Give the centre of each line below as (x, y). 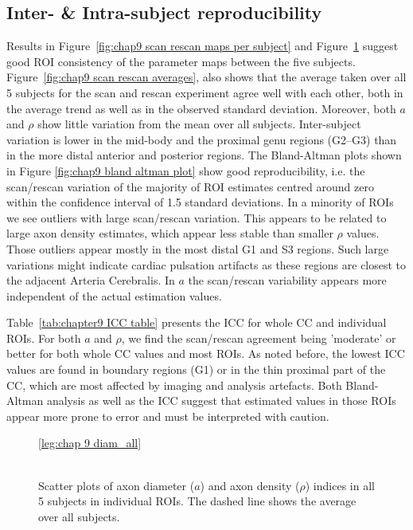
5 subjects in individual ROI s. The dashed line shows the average (197, 501)
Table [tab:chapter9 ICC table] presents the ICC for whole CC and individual (197, 322)
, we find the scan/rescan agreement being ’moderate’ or (259, 338)
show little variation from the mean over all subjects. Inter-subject (199, 124)
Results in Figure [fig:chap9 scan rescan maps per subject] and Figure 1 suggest (203, 46)
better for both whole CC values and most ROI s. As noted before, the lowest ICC (206, 353)
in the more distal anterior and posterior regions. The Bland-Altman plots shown (204, 155)
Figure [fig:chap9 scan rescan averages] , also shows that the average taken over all (206, 77)
